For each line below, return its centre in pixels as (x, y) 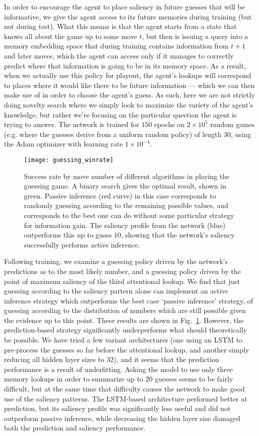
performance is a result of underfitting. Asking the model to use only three (118, 369)
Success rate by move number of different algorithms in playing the (127, 176)
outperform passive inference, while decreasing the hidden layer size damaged (122, 418)
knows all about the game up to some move (71, 36)
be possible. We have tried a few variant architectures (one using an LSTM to (123, 340)
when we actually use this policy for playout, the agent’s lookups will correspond (128, 75)
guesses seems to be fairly (194, 379)
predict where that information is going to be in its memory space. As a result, (125, 65)
